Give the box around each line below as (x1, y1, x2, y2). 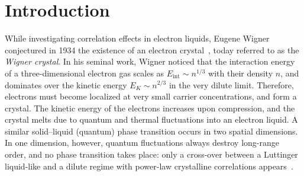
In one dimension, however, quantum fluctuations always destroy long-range (5, 136, 279, 149)
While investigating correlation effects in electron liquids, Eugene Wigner (5, 32, 270, 44)
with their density (208, 66, 273, 79)
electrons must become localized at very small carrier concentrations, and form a (5, 90, 297, 103)
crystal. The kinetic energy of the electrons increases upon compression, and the (5, 101, 295, 114)
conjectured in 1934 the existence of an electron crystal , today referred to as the (5, 43, 299, 56)
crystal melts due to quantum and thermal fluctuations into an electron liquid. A (5, 113, 298, 126)
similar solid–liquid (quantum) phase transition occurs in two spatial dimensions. (5, 124, 298, 137)
